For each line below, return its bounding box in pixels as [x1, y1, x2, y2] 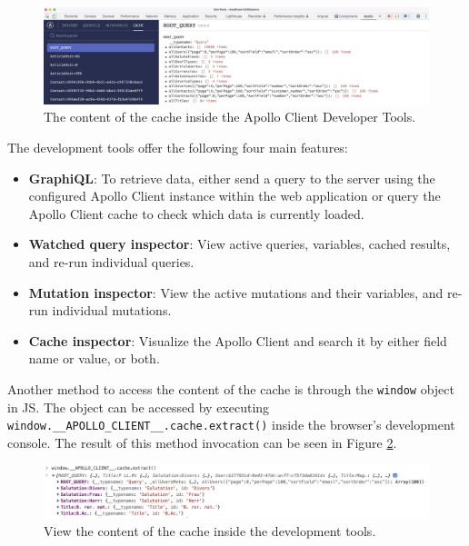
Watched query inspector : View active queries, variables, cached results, [28, 234, 451, 253]
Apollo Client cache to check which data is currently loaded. [28, 204, 364, 223]
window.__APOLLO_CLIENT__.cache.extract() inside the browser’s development [7, 415, 455, 434]
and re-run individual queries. [28, 252, 195, 271]
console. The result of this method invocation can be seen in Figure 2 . [7, 432, 397, 452]
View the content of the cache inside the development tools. [44, 521, 376, 540]
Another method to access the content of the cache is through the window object [7, 379, 454, 398]
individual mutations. [52, 301, 172, 320]
